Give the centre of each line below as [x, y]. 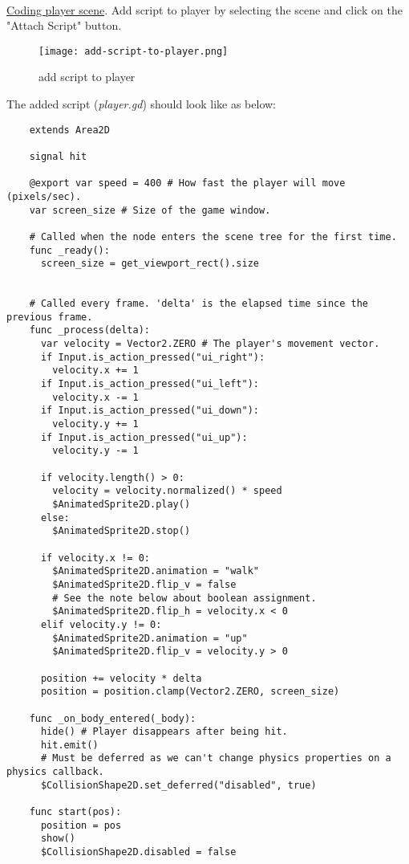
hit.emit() [69, 745]
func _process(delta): [89, 330]
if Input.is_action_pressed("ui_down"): [150, 411]
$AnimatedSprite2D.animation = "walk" [156, 571]
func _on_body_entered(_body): [113, 718]
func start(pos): [75, 812]
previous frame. [50, 317]
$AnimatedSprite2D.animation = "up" [150, 638]
